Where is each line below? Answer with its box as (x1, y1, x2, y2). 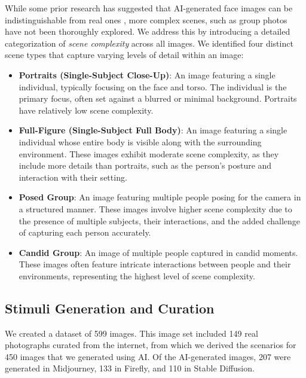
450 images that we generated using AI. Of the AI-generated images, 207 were (5, 350, 291, 362)
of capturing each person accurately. (19, 226, 151, 239)
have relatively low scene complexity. (19, 103, 154, 116)
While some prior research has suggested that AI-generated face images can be (5, 2, 293, 14)
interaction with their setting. (19, 170, 127, 183)
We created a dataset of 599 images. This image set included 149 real (5, 327, 258, 339)
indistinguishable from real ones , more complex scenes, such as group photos (5, 13, 287, 26)
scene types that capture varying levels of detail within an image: (5, 48, 244, 61)
